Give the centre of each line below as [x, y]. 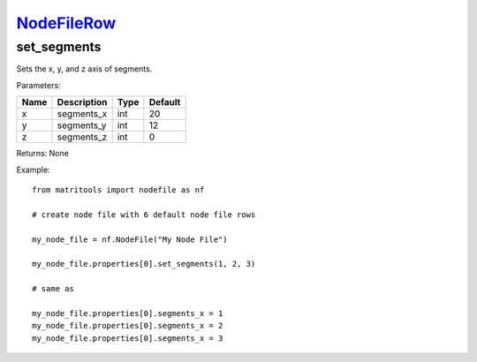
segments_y [82, 125]
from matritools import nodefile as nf [118, 189]
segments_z [82, 137]
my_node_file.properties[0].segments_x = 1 [128, 313]
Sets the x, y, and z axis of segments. [84, 69]
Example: [33, 170]
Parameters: [38, 85]
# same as [53, 289]
